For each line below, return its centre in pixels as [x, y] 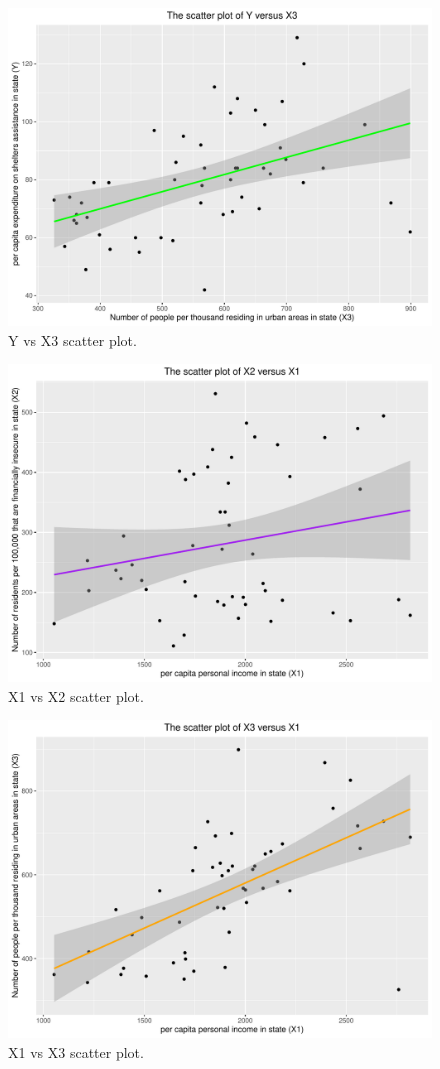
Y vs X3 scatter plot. [72, 339]
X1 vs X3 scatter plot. [76, 1051]
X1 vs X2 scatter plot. [76, 695]
